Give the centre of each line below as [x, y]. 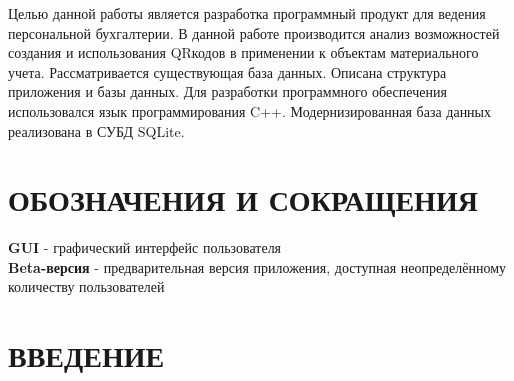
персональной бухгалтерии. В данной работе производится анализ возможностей [254, 32]
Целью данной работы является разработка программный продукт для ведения [247, 13]
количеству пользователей [86, 286]
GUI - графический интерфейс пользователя [145, 247]
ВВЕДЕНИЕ [86, 355]
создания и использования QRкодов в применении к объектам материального [243, 52]
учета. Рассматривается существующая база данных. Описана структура [227, 71]
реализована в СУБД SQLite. [96, 130]
